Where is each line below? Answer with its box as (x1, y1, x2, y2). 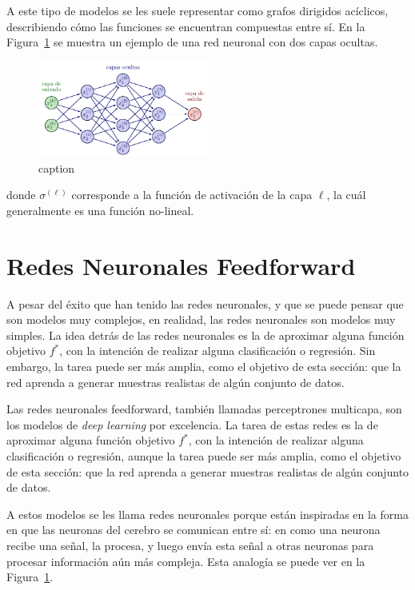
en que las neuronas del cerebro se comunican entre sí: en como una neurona (6, 521, 381, 538)
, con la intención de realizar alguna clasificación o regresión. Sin (59, 342, 376, 359)
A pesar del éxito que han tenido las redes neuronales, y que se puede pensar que (6, 295, 404, 312)
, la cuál (326, 186, 366, 203)
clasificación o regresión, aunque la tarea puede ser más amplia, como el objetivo (6, 448, 401, 464)
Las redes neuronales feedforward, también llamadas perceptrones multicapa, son (6, 401, 402, 417)
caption (38, 159, 75, 176)
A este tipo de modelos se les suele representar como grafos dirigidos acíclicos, (6, 2, 389, 18)
